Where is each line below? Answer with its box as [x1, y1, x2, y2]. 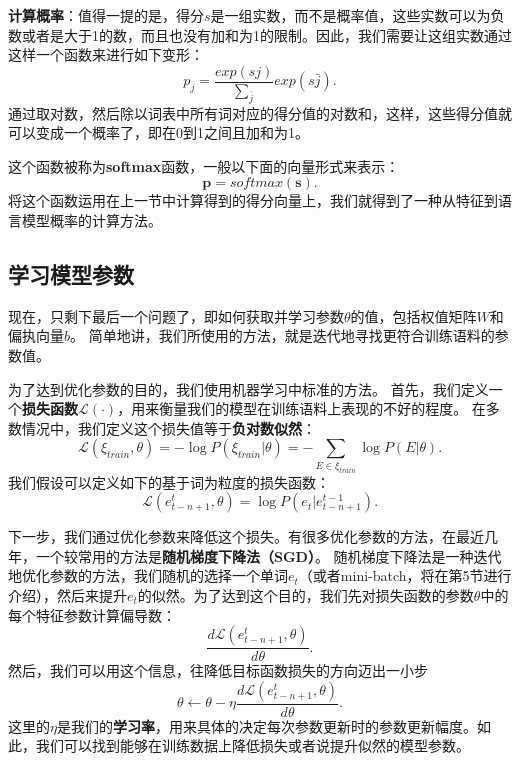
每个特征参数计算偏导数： [8, 604, 176, 625]
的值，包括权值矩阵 [350, 305, 477, 326]
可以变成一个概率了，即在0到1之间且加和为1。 [8, 122, 309, 143]
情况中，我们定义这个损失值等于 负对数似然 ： [21, 417, 316, 438]
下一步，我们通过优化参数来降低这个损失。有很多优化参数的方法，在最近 [8, 526, 484, 547]
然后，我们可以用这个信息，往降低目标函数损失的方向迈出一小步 [8, 660, 428, 681]
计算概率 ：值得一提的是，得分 [8, 5, 204, 25]
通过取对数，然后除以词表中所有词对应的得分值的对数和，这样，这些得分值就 [8, 102, 512, 123]
